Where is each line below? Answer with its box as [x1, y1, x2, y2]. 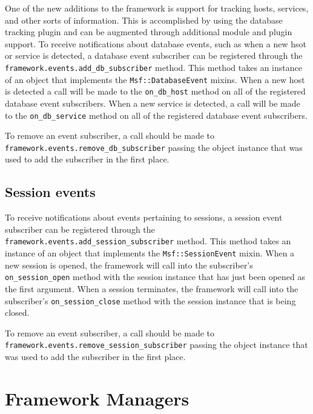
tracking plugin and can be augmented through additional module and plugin [5, 25, 292, 38]
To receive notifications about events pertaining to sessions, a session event [5, 211, 283, 224]
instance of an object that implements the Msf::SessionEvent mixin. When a [5, 247, 295, 259]
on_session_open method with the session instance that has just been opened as [5, 270, 306, 283]
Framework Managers [5, 386, 189, 410]
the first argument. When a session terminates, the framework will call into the [5, 282, 298, 295]
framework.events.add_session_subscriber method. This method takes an [5, 235, 291, 247]
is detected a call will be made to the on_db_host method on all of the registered [5, 85, 306, 98]
